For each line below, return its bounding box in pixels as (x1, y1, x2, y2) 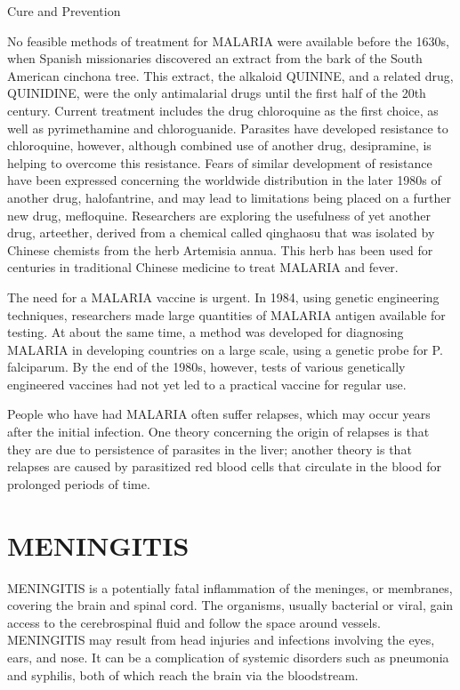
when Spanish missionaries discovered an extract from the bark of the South (7, 49, 423, 68)
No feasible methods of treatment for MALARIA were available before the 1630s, (7, 31, 449, 50)
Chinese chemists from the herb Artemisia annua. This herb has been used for (7, 240, 433, 259)
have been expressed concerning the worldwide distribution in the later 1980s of (7, 171, 441, 189)
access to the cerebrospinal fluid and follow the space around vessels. (7, 613, 381, 631)
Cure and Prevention (7, 2, 121, 20)
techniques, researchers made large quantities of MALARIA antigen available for (7, 305, 446, 324)
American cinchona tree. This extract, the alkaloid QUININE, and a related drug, (7, 66, 454, 84)
